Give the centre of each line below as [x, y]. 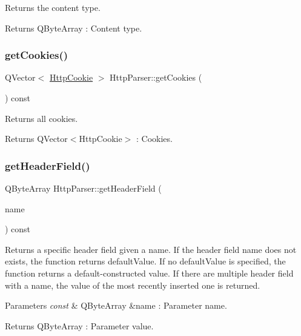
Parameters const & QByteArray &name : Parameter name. [116, 305]
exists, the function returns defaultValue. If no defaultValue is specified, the [145, 261]
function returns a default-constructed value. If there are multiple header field [149, 273]
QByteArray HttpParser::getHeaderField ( [83, 188]
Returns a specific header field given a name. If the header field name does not [151, 249]
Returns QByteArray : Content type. [74, 28]
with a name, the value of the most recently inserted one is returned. [133, 285]
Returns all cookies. [41, 118]
